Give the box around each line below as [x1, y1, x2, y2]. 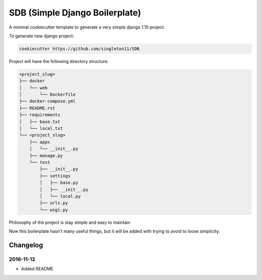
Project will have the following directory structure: [9, 58, 109, 64]
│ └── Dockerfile [19, 92, 76, 97]
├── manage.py [29, 153, 63, 158]
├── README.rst [19, 105, 55, 111]
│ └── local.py [39, 193, 81, 199]
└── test [29, 159, 50, 165]
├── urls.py [39, 200, 68, 206]
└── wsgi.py [39, 207, 68, 213]
